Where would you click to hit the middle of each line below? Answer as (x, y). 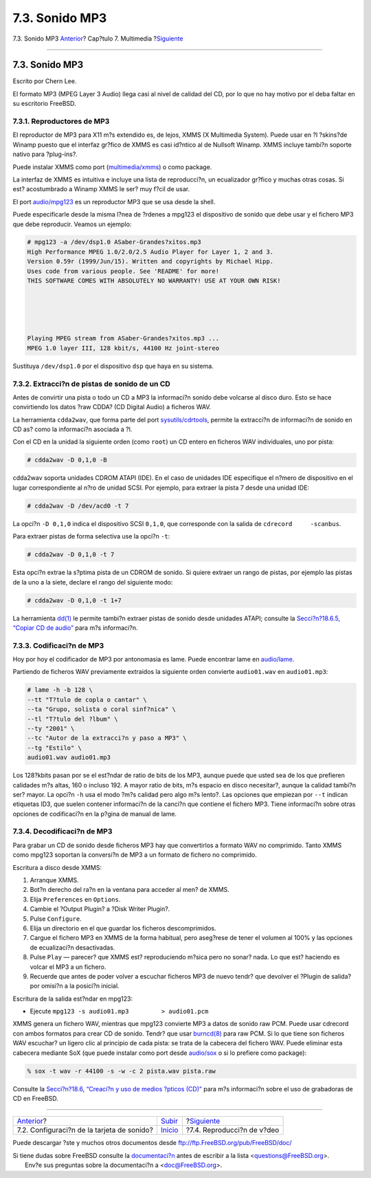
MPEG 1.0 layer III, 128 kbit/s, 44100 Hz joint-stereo (123, 348)
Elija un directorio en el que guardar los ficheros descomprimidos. (123, 928)
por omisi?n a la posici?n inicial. (75, 986)
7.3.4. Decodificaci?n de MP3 (63, 831)
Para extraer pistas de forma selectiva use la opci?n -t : (91, 536)
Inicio (169, 1130)
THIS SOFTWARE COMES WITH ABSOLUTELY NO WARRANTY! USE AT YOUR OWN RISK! (154, 281)
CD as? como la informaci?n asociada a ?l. (72, 429)
